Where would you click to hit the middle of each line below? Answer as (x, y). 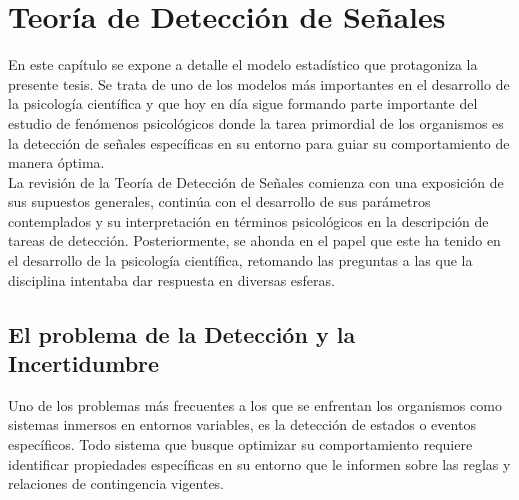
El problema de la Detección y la (182, 333)
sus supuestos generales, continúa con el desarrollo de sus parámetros (219, 201)
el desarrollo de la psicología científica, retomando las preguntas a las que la (240, 260)
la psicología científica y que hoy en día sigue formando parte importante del (243, 103)
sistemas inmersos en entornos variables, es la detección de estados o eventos (242, 424)
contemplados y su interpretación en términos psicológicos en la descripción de (248, 220)
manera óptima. (56, 162)
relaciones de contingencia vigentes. (116, 483)
